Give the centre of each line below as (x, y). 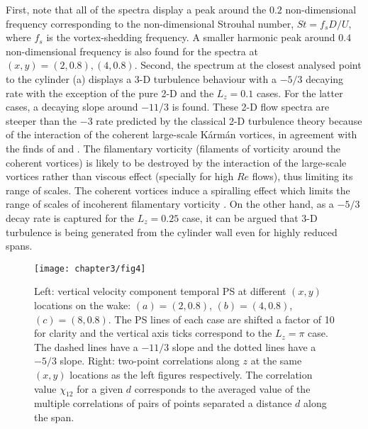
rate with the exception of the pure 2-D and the (110, 93)
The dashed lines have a (86, 346)
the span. (54, 417)
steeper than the (41, 120)
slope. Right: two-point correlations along (150, 361)
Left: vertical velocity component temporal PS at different (160, 291)
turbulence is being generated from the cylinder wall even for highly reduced (172, 232)
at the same (276, 361)
